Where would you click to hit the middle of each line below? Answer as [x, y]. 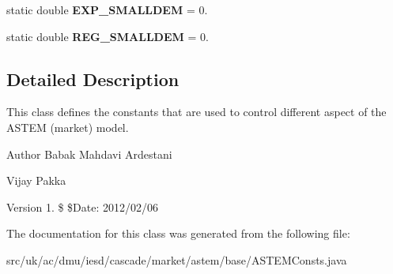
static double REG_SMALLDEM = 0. [108, 36]
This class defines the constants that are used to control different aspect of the [196, 112]
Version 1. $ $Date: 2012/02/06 [83, 206]
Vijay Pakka [36, 180]
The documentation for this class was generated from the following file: [178, 233]
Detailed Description [93, 79]
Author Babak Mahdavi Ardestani [89, 154]
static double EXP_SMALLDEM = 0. [107, 9]
